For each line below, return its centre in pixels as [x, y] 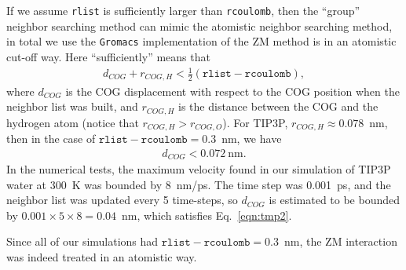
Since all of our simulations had [82, 241]
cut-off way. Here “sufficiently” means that [108, 56]
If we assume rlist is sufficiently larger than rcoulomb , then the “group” [183, 10]
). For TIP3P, [255, 122]
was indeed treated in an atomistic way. [102, 257]
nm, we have [252, 138]
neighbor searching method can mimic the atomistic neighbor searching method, [199, 26]
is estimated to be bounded [335, 200]
